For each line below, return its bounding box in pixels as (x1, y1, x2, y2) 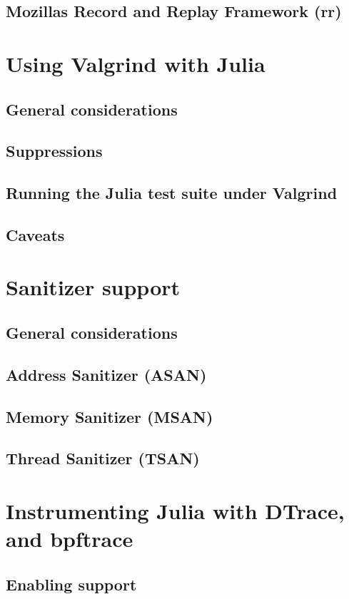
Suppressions (6, 140, 103, 162)
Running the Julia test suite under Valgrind (6, 182, 338, 204)
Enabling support (6, 573, 137, 595)
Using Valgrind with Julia (6, 48, 265, 78)
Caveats (6, 223, 65, 245)
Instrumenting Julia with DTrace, (6, 496, 345, 525)
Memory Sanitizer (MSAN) (6, 405, 213, 427)
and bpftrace (6, 524, 133, 553)
